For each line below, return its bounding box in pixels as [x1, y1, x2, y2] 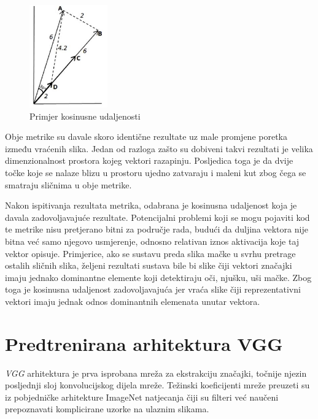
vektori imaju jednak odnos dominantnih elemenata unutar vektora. [5, 294, 260, 307]
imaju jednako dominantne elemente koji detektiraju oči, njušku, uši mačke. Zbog [5, 271, 312, 283]
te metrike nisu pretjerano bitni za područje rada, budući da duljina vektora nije [5, 223, 308, 236]
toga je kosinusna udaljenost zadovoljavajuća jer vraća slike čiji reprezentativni [5, 283, 301, 296]
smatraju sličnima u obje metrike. [5, 178, 132, 191]
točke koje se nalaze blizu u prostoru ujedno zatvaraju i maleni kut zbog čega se [5, 166, 306, 179]
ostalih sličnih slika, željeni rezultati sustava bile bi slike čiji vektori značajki [5, 259, 292, 272]
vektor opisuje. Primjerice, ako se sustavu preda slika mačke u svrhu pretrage [5, 247, 296, 259]
